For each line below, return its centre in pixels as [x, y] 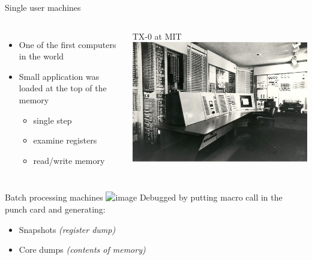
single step [52, 120]
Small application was [59, 76]
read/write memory [69, 160]
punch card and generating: [55, 209]
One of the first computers [67, 44]
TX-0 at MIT [157, 36]
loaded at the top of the [63, 88]
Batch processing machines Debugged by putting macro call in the [144, 197]
